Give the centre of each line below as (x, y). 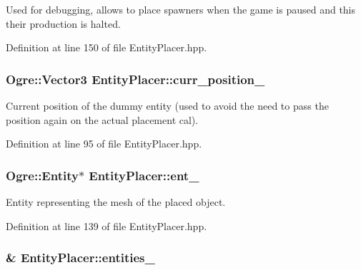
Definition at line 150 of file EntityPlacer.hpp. (107, 47)
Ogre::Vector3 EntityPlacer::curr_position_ (135, 79)
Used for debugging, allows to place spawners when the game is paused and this (181, 9)
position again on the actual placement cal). (102, 119)
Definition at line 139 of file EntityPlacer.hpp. (107, 225)
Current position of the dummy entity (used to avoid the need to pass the (167, 105)
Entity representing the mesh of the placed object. (116, 202)
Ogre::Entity (42, 175)
